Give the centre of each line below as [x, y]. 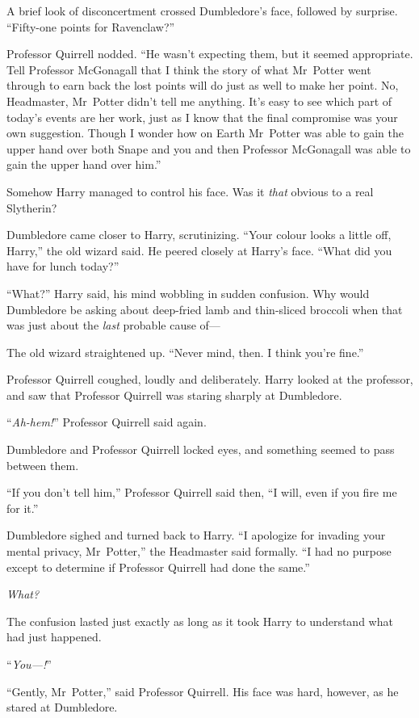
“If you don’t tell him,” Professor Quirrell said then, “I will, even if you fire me [202, 492]
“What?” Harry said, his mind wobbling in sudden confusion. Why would [188, 293]
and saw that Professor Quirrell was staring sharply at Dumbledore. [174, 395]
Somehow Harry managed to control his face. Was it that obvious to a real [190, 191]
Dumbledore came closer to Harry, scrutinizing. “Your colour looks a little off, [199, 235]
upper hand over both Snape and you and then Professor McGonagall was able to [209, 148]
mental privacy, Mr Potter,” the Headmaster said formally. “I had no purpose [199, 551]
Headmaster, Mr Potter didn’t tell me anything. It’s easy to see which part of [199, 101]
